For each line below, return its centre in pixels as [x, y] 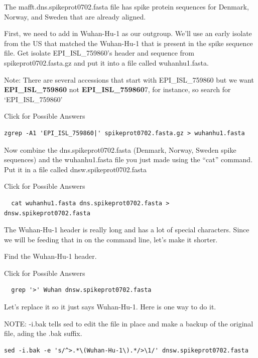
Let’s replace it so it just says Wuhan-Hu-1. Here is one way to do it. [110, 307]
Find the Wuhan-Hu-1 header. [50, 256]
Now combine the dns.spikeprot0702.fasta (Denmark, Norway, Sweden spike [120, 149]
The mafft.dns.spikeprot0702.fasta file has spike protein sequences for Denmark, [126, 7]
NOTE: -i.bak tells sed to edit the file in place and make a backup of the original [129, 323]
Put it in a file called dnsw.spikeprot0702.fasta [75, 169]
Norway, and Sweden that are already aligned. [75, 16]
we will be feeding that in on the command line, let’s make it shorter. [111, 239]
